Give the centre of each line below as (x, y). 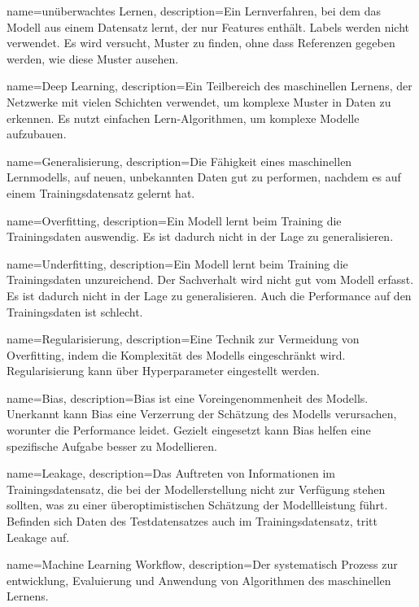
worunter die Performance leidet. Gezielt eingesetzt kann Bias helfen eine (189, 430)
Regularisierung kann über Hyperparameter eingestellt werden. (163, 371)
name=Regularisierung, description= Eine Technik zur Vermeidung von (183, 339)
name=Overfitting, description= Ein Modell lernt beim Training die (174, 220)
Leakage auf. (38, 537)
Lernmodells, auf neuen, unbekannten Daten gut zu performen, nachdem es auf (204, 177)
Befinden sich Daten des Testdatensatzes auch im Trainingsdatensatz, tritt (192, 521)
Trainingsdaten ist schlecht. (75, 311)
